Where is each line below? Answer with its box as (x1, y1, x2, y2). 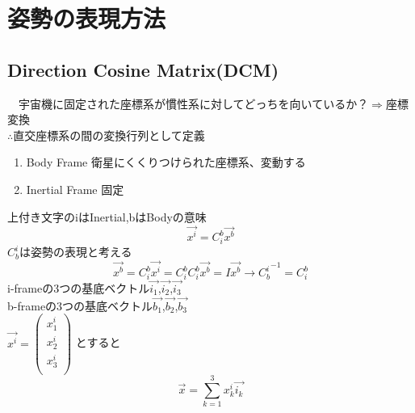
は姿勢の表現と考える (19, 243, 132, 260)
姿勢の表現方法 (7, 2, 166, 35)
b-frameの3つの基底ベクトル (7, 297, 153, 314)
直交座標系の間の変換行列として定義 (13, 126, 205, 143)
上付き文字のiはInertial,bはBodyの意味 (7, 208, 207, 225)
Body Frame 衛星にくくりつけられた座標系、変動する (26, 154, 306, 171)
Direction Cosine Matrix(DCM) (7, 57, 279, 82)
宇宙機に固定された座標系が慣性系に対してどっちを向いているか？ (18, 95, 369, 112)
